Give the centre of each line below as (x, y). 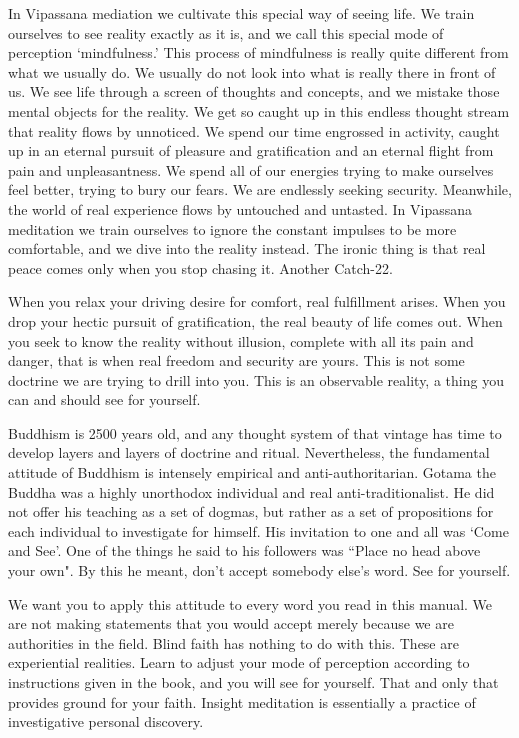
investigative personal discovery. (106, 721)
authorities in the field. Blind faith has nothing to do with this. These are (233, 642)
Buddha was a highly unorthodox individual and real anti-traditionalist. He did (251, 491)
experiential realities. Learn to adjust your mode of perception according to (239, 662)
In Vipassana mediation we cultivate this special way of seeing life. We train (241, 13)
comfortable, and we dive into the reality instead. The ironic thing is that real (247, 248)
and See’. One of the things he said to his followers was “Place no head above (244, 550)
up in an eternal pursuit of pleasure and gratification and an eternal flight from (251, 150)
